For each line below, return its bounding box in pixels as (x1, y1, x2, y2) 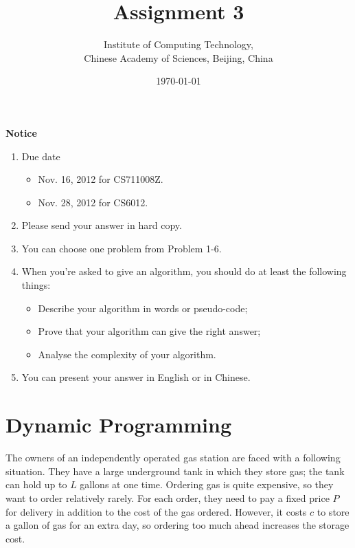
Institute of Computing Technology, (104, 37, 253, 52)
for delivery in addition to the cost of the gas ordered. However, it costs (5, 504, 307, 518)
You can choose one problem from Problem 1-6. (21, 241, 222, 255)
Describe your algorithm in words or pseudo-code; (38, 300, 248, 315)
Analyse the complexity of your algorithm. (38, 347, 216, 361)
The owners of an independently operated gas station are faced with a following (5, 450, 341, 465)
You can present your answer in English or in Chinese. (21, 370, 251, 384)
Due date (21, 149, 60, 163)
